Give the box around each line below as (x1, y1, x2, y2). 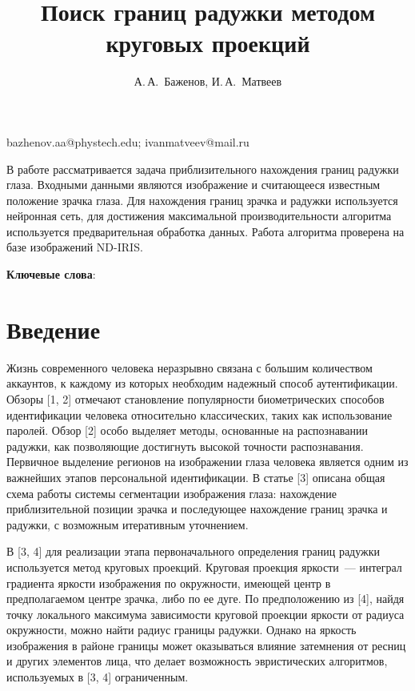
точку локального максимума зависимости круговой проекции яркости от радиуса (6, 605, 405, 622)
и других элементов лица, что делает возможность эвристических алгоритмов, (6, 653, 388, 669)
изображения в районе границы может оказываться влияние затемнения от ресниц (6, 637, 406, 653)
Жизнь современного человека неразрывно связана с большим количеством (6, 359, 373, 376)
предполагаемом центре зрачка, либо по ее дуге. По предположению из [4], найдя (6, 590, 405, 607)
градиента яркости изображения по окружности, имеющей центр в (6, 574, 331, 591)
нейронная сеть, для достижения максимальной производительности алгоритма (6, 207, 392, 224)
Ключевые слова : (6, 266, 96, 283)
